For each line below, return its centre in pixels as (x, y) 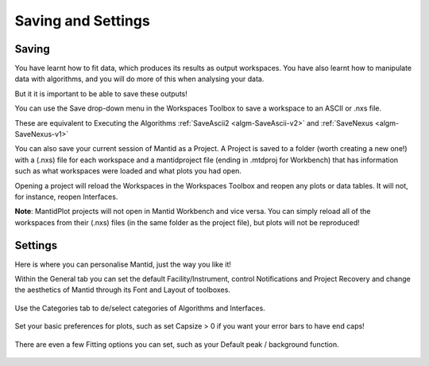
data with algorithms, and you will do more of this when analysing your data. (139, 79)
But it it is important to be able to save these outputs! (101, 93)
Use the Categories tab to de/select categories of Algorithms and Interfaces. (140, 308)
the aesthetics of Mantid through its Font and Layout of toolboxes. (122, 290)
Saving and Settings (82, 21)
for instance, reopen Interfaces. (66, 197)
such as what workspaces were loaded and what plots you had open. (128, 171)
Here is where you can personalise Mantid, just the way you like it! (123, 264)
